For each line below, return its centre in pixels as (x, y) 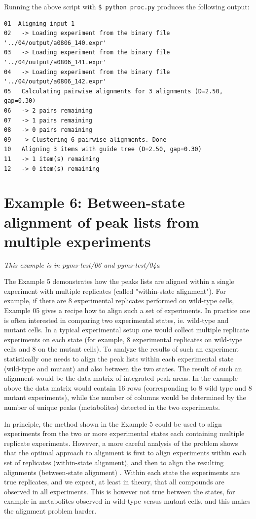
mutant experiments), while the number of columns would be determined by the (125, 397)
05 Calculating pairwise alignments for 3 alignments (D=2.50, (113, 91)
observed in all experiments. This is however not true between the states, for (120, 491)
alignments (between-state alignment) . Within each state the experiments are (122, 472)
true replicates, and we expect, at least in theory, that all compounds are (114, 482)
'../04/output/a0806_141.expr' (55, 62)
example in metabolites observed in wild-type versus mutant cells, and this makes (127, 501)
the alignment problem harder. (50, 510)
